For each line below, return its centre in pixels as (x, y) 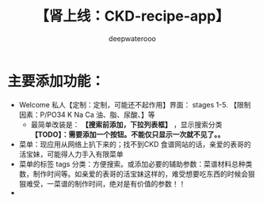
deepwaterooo (132, 38)
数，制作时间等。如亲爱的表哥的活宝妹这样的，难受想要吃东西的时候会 (133, 174)
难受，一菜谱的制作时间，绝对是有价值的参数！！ (106, 183)
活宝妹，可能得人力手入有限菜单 (71, 154)
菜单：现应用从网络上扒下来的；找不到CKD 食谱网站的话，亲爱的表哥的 (135, 144)
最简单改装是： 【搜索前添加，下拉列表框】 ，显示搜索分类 (126, 124)
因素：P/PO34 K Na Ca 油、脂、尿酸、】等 (87, 115)
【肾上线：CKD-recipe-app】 (132, 16)
